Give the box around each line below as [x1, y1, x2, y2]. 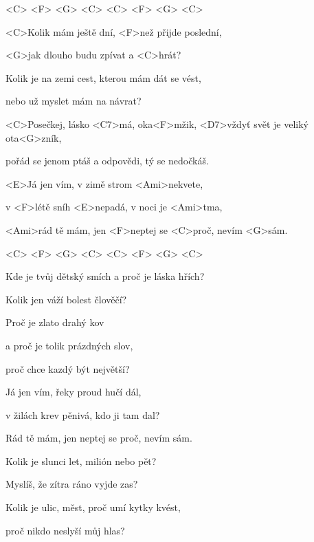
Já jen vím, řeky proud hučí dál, [5, 384, 142, 399]
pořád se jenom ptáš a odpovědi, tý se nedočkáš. [5, 153, 209, 168]
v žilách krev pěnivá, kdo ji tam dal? [5, 407, 160, 422]
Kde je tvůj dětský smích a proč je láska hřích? [5, 269, 205, 283]
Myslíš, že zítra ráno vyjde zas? [5, 477, 138, 491]
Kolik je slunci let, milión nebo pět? [5, 453, 157, 468]
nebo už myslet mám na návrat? [5, 94, 142, 108]
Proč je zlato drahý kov [5, 315, 104, 329]
